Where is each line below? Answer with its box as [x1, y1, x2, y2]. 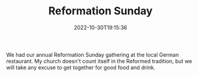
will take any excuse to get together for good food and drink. [6, 64, 156, 71]
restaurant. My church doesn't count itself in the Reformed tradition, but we [6, 57, 193, 64]
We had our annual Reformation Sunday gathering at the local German [6, 51, 179, 58]
